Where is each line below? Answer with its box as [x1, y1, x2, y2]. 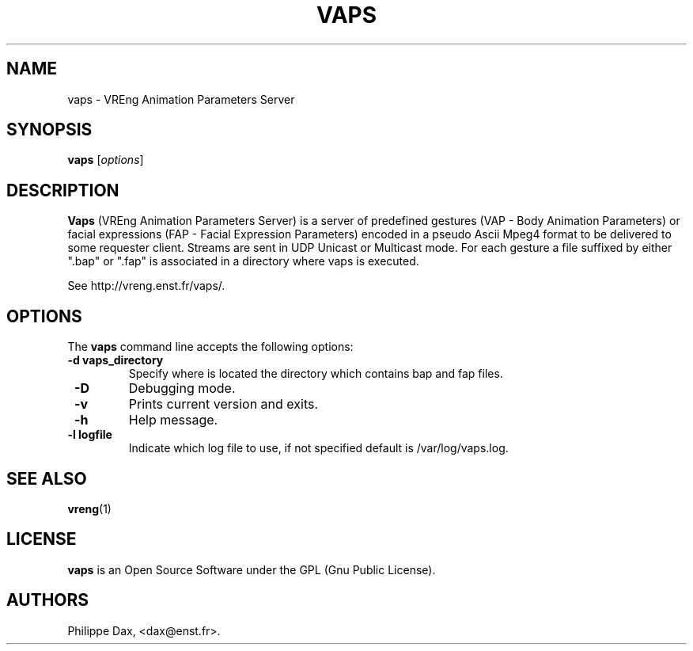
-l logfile [67, 428, 112, 442]
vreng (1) [67, 501, 112, 516]
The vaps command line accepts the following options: [67, 340, 354, 354]
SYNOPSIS [6, 120, 93, 140]
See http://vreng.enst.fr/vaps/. [67, 279, 225, 293]
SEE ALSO [6, 468, 87, 489]
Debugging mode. [128, 380, 236, 397]
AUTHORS [6, 590, 89, 611]
